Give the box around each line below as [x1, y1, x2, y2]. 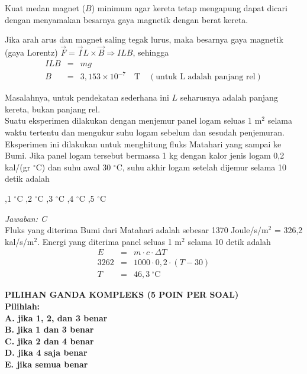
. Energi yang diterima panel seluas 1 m [37, 235, 182, 247]
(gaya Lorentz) [5, 46, 58, 58]
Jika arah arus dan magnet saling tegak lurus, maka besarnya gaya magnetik [5, 33, 283, 46]
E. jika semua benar [5, 357, 88, 370]
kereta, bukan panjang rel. [5, 102, 101, 115]
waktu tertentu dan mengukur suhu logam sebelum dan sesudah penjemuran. [5, 125, 285, 138]
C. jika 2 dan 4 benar [5, 334, 94, 347]
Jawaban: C [5, 212, 47, 224]
